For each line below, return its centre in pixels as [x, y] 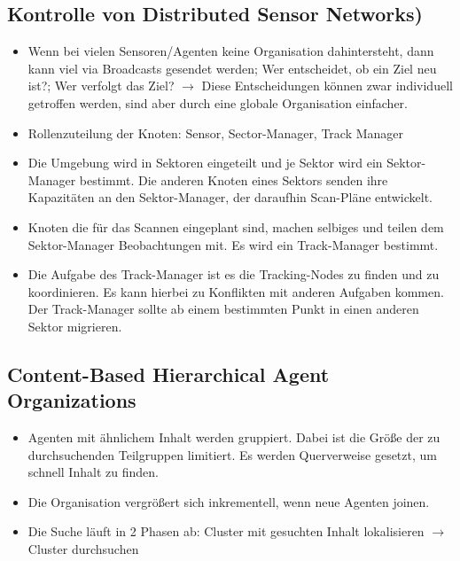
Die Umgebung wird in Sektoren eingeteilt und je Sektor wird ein [205, 163]
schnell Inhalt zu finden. [93, 472]
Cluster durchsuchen [83, 549]
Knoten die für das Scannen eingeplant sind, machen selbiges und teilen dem [236, 226]
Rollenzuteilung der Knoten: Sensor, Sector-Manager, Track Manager [216, 132]
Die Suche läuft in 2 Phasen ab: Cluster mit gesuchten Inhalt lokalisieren [226, 531]
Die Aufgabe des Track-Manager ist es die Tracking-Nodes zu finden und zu [234, 274]
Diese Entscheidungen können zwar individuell [327, 86]
